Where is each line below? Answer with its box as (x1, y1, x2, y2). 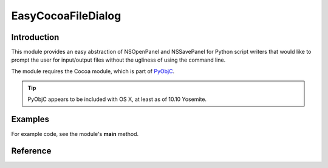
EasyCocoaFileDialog (11, 9, 121, 22)
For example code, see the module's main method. (11, 130, 139, 137)
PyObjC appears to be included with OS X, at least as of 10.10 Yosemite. (27, 95, 207, 103)
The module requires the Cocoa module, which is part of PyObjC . (11, 67, 175, 75)
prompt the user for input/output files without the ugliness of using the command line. (11, 56, 226, 63)
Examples (11, 114, 50, 124)
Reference (11, 146, 52, 157)
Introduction (11, 32, 60, 42)
